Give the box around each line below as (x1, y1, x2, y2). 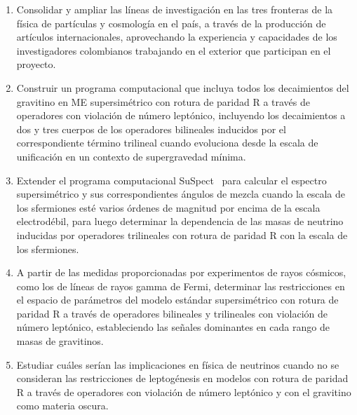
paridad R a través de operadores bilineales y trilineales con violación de (16, 306, 328, 320)
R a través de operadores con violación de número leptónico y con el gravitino (16, 384, 351, 399)
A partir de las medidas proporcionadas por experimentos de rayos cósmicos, (16, 265, 346, 280)
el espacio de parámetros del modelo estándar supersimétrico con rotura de (16, 292, 339, 307)
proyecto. (16, 57, 56, 72)
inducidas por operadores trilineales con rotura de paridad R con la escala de (16, 227, 348, 242)
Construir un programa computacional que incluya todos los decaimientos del (16, 80, 349, 95)
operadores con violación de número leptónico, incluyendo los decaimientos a (16, 108, 346, 123)
